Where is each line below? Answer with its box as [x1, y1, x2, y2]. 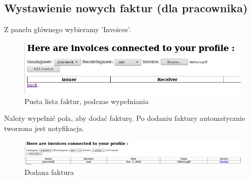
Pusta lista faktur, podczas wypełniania [24, 95, 149, 106]
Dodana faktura [24, 166, 74, 177]
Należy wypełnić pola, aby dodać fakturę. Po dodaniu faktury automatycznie [4, 113, 245, 123]
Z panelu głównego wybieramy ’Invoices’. [4, 24, 131, 35]
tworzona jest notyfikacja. [4, 122, 84, 133]
